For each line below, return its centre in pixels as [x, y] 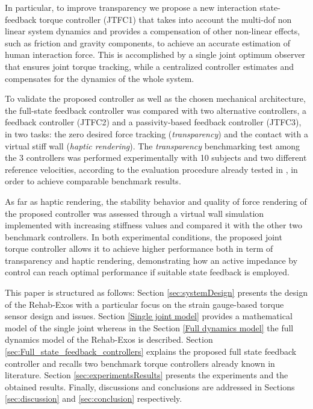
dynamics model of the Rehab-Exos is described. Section [109, 339]
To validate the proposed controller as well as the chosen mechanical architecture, [155, 98]
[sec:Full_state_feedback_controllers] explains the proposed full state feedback [151, 351]
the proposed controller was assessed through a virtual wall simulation [135, 213]
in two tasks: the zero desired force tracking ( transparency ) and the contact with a [156, 133]
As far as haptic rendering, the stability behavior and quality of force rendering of [156, 201]
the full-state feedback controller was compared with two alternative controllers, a [156, 110]
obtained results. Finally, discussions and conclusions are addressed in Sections [150, 386]
